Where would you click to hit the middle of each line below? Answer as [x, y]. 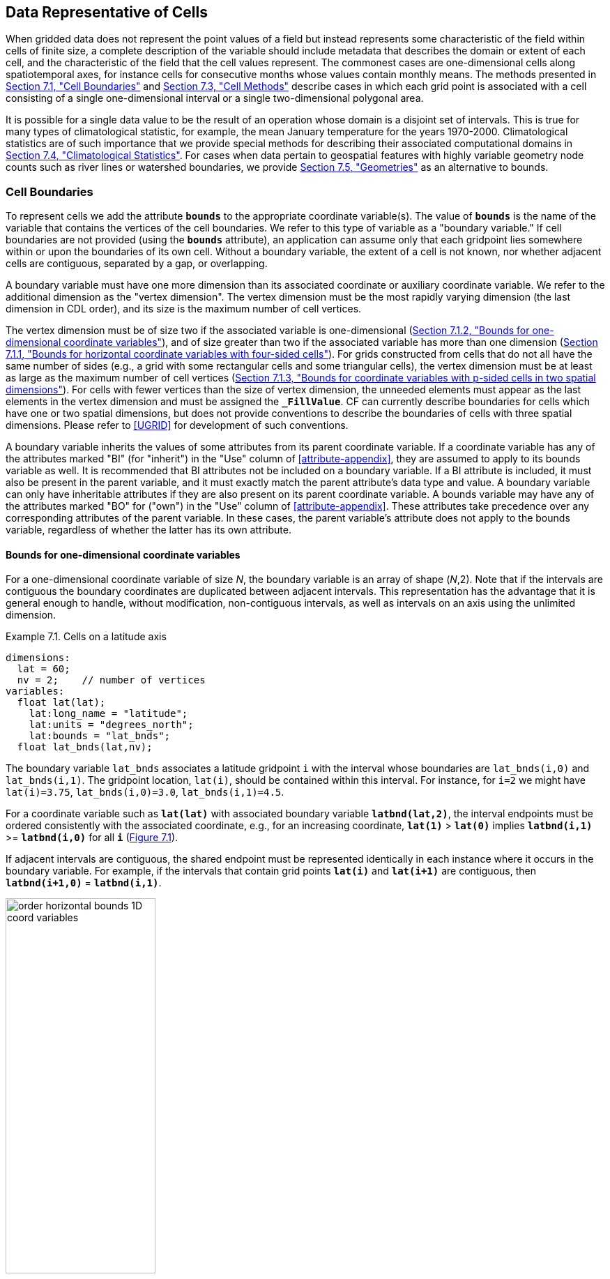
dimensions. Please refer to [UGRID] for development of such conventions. [177, 425]
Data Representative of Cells [107, 12]
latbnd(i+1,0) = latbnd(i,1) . [84, 883]
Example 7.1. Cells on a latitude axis [86, 637]
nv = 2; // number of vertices [111, 680]
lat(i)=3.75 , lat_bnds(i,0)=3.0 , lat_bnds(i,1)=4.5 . [145, 792]
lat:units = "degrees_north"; [111, 725]
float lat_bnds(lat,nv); [85, 747]
